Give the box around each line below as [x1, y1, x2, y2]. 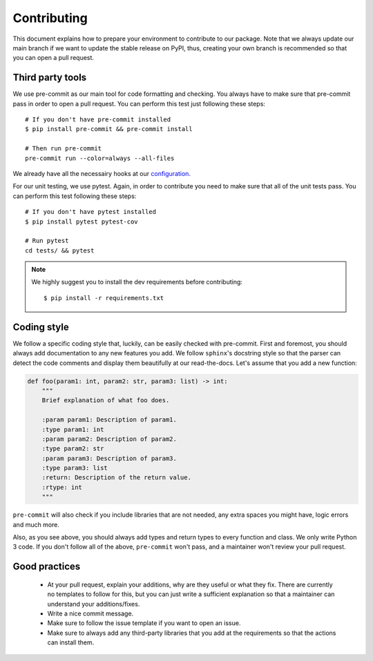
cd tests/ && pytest [25, 246, 95, 255]
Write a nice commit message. [47, 609, 134, 618]
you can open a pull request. [12, 54, 95, 62]
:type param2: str [41, 445, 104, 453]
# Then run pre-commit [25, 145, 102, 152]
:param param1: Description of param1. [41, 416, 178, 424]
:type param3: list [41, 464, 108, 472]
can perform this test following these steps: [12, 192, 137, 200]
